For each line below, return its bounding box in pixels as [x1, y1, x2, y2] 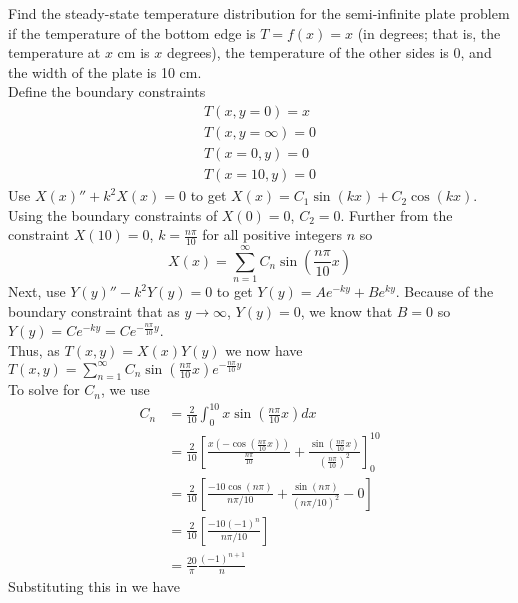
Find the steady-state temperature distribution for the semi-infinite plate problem [8, 3, 510, 23]
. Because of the [395, 281, 494, 302]
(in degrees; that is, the [357, 22, 501, 43]
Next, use [8, 281, 66, 302]
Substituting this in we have [8, 576, 181, 597]
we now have [225, 340, 303, 361]
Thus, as [8, 340, 60, 361]
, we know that [300, 300, 393, 321]
